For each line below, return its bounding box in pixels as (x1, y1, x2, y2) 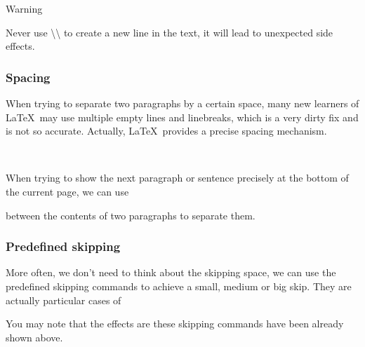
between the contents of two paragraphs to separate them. (6, 207, 255, 222)
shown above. (6, 329, 63, 344)
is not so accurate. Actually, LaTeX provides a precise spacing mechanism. (6, 123, 327, 138)
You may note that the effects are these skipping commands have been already (6, 316, 344, 331)
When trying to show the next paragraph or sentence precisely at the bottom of (6, 170, 349, 185)
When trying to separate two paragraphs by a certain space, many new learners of (6, 96, 359, 110)
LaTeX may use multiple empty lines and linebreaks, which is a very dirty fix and (6, 109, 359, 124)
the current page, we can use (6, 184, 129, 198)
